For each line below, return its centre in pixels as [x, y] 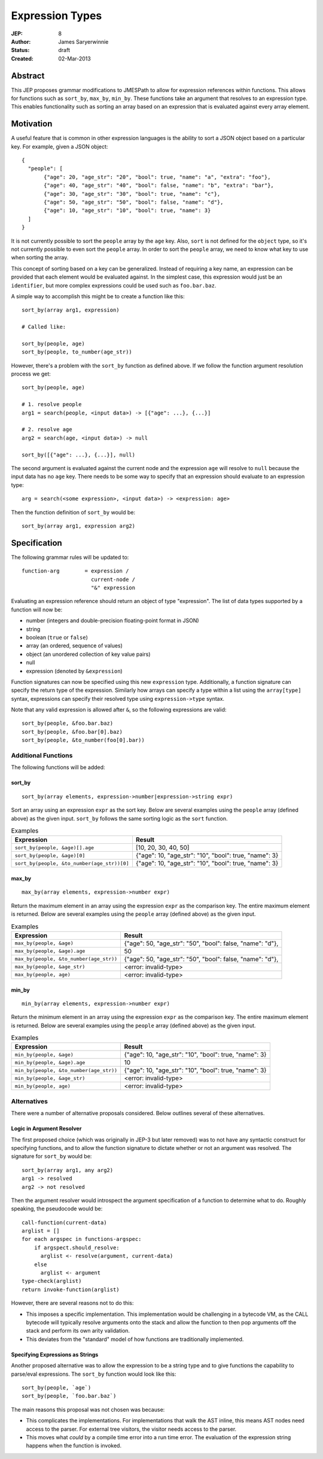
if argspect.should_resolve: [77, 1248]
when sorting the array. [40, 258]
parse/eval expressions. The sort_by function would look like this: [94, 1374]
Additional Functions [42, 756]
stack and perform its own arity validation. [78, 1331]
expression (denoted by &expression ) [74, 671]
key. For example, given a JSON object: [60, 146]
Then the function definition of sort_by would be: [73, 512]
